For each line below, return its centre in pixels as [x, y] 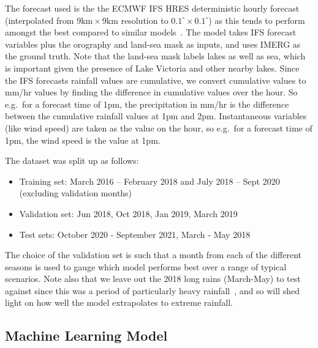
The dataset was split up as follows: [72, 161]
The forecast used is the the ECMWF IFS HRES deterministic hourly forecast [152, 8]
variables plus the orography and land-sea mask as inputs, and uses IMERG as [153, 44]
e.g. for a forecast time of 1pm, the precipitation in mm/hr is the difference [147, 104]
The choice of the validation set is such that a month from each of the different [153, 255]
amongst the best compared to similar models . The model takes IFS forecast [151, 32]
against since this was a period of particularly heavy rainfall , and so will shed [152, 290]
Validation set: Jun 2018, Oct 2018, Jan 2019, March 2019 [128, 213]
